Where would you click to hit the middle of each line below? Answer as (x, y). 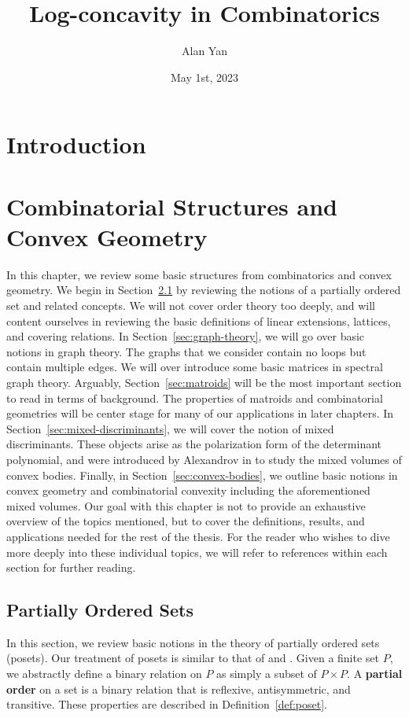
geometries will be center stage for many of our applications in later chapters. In (200, 413)
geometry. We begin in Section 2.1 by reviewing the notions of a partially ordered (204, 290)
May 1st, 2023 (204, 77)
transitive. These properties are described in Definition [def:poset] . (167, 704)
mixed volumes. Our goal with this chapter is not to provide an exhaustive (186, 505)
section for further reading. (71, 567)
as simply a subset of (267, 674)
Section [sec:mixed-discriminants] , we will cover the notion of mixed (170, 428)
